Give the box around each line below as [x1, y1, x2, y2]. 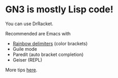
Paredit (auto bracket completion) [12, 51, 84, 57]
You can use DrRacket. [5, 21, 54, 27]
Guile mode [12, 46, 37, 52]
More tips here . [5, 67, 37, 73]
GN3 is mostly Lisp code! [5, 4, 113, 15]
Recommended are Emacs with [5, 30, 71, 36]
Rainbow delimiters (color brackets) [12, 40, 88, 47]
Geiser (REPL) [12, 56, 42, 63]
